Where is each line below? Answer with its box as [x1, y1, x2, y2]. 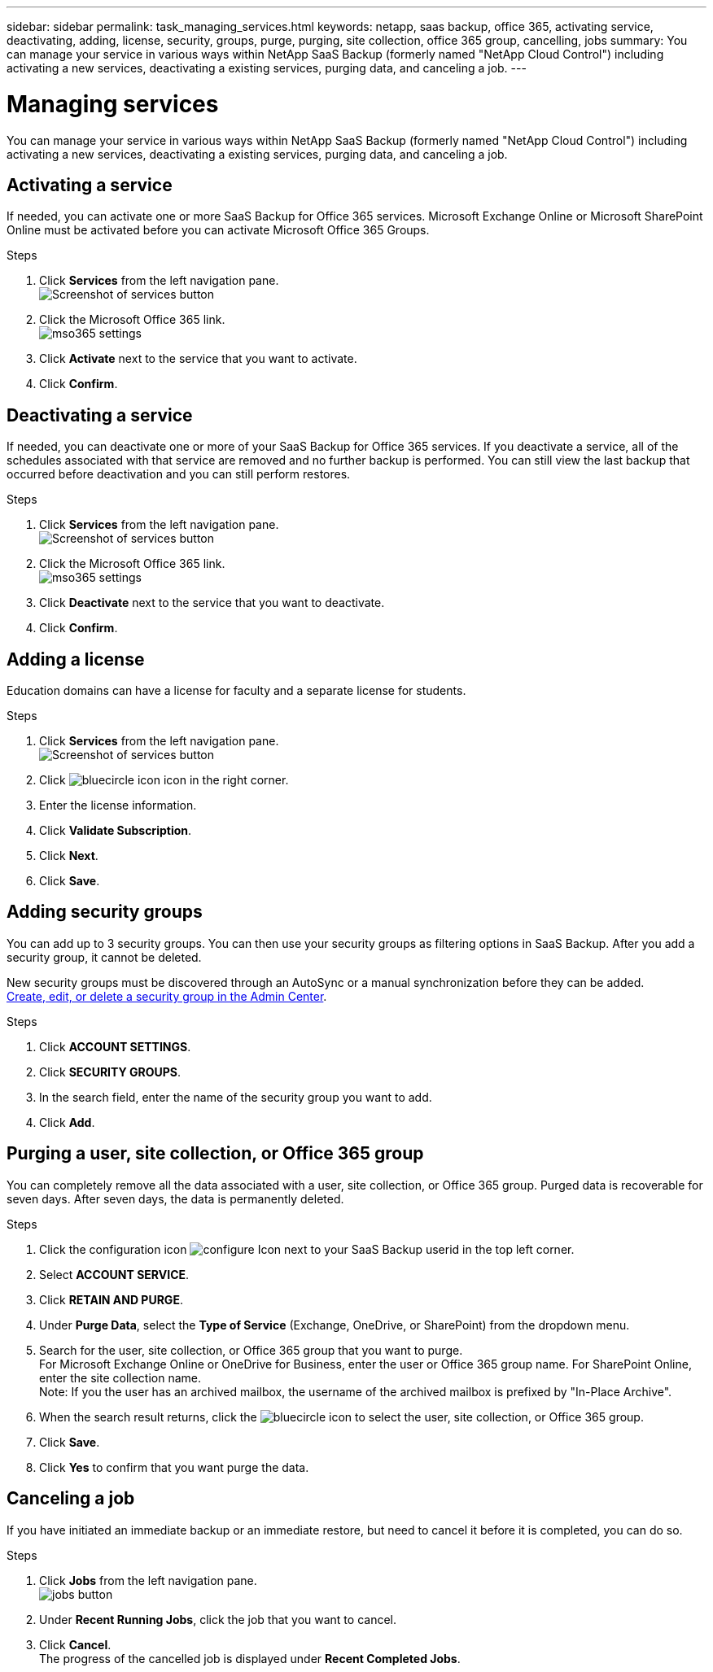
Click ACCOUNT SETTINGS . [39, 1039, 191, 1054]
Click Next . [39, 849, 98, 863]
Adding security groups [7, 901, 203, 923]
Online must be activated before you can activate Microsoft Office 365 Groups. [7, 223, 430, 238]
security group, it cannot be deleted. [7, 950, 202, 964]
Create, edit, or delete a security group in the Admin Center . [7, 989, 327, 1003]
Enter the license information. [39, 798, 197, 813]
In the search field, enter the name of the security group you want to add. [39, 1089, 432, 1104]
